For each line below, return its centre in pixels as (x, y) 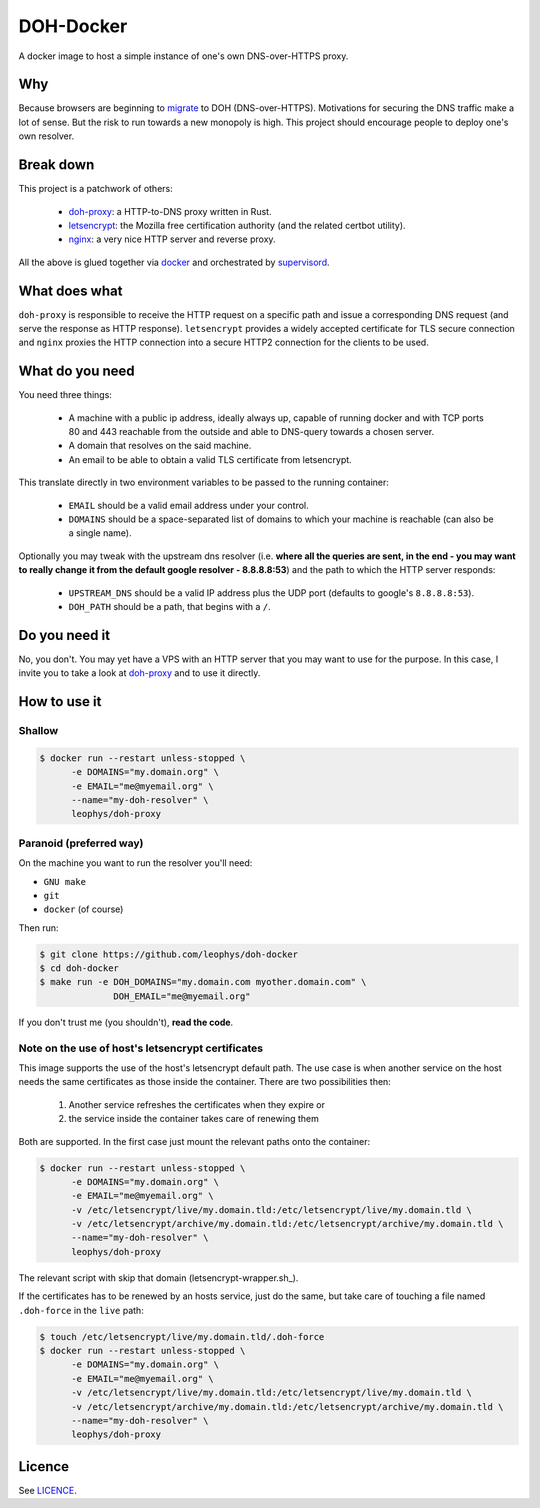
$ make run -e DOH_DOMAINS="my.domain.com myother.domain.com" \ (203, 982)
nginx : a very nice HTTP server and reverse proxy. (172, 239)
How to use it (60, 701)
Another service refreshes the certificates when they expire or (196, 1104)
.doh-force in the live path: (81, 1310)
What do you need (76, 371)
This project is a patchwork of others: (96, 189)
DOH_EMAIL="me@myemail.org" (182, 996)
